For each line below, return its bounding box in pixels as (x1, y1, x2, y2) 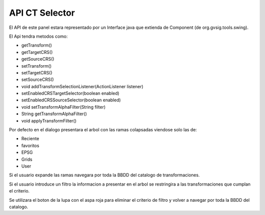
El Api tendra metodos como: (9, 33, 68, 39)
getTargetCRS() (21, 49, 53, 55)
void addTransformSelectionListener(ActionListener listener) (21, 83, 144, 89)
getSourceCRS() (21, 56, 54, 62)
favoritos (21, 143, 39, 148)
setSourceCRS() (21, 76, 54, 83)
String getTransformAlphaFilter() (21, 111, 87, 117)
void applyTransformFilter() (21, 118, 77, 123)
